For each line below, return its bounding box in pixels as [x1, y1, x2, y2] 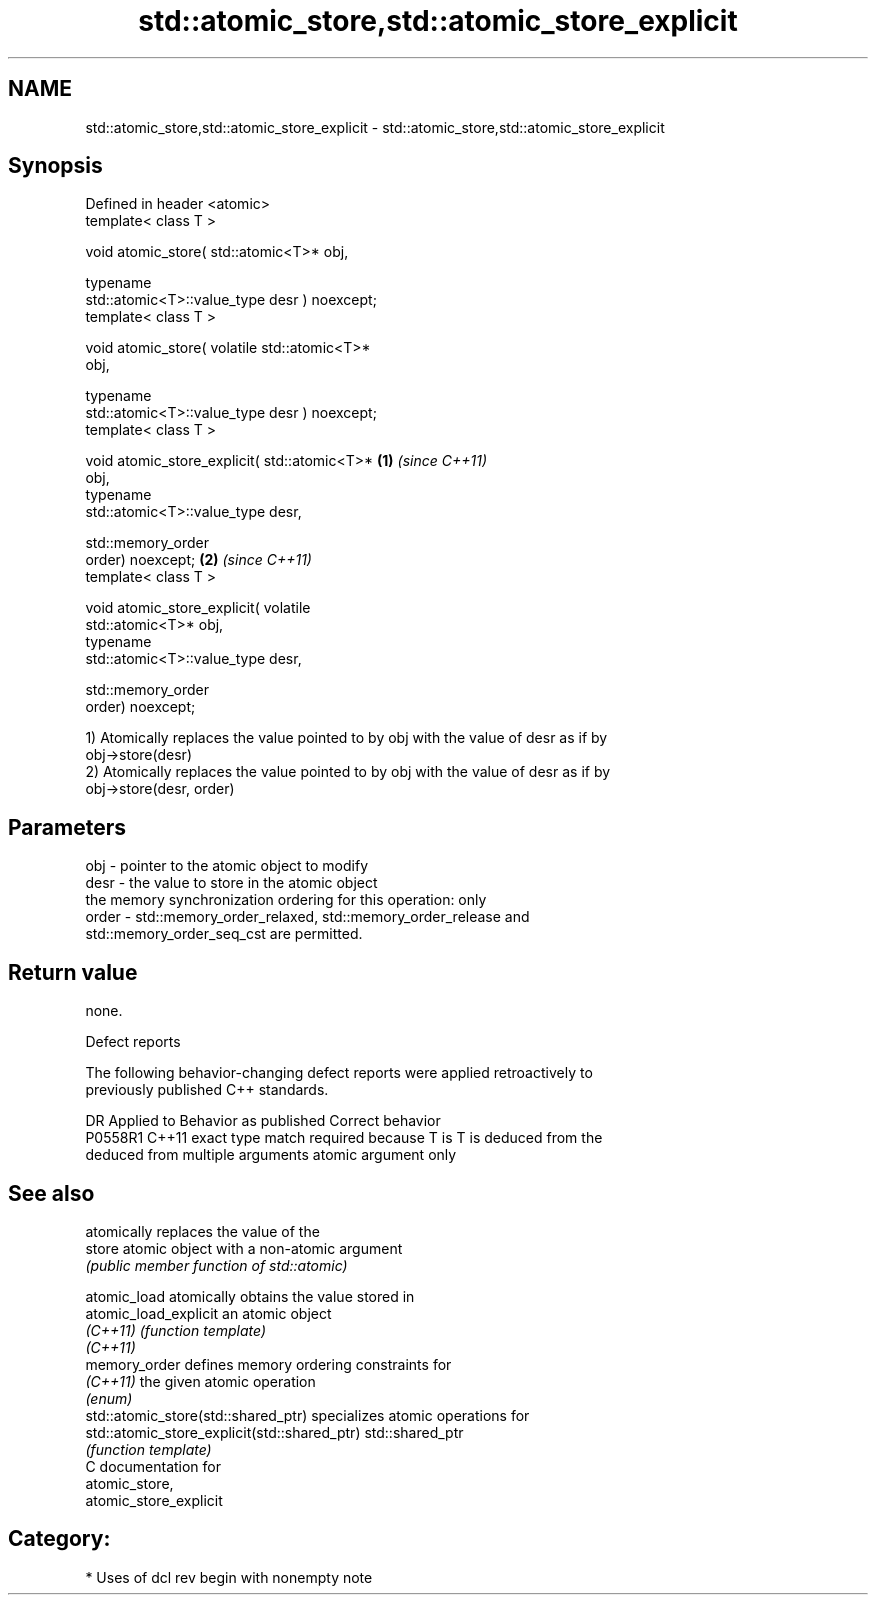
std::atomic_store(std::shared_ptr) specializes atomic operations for [85, 1406, 530, 1424]
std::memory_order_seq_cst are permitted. [85, 925, 363, 943]
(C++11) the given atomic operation [85, 1372, 316, 1390]
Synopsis [8, 153, 103, 179]
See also [8, 1180, 95, 1206]
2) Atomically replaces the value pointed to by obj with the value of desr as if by [85, 763, 611, 781]
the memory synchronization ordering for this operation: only [85, 891, 487, 909]
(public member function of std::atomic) [85, 1256, 348, 1274]
